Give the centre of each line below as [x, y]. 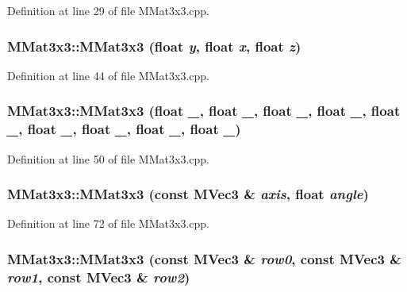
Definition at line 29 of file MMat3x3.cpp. [108, 10]
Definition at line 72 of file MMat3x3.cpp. [108, 223]
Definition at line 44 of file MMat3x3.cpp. [108, 75]
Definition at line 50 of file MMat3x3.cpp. [108, 158]
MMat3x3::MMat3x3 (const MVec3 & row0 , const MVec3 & [204, 258]
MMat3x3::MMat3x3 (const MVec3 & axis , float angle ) [188, 194]
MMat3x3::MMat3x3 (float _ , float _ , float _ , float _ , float [204, 111]
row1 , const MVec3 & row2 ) [99, 277]
